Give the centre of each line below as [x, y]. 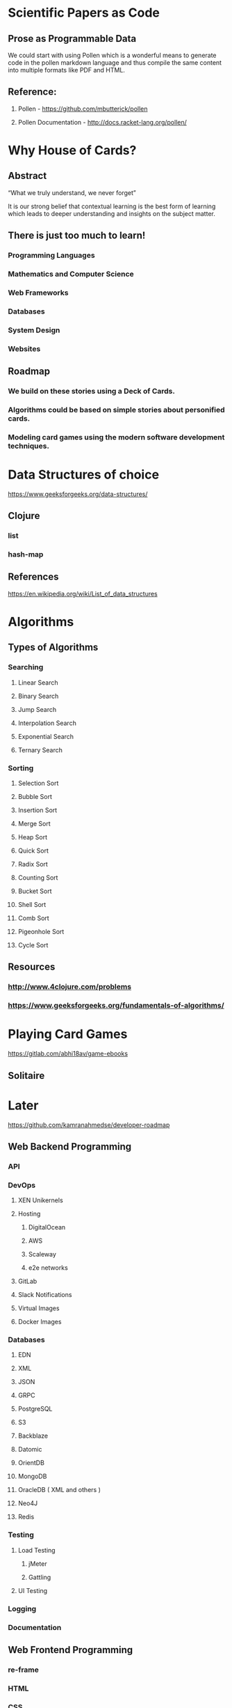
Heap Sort [33, 837]
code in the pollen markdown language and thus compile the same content [115, 63]
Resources [32, 967]
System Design [34, 330]
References [33, 577]
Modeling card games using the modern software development [116, 437]
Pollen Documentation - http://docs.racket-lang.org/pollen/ [102, 122]
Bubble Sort [35, 797]
